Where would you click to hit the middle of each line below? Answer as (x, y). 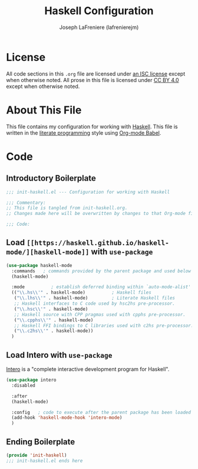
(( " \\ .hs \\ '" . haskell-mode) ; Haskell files (81, 293)
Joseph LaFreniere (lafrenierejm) (99, 27)
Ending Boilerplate (41, 442)
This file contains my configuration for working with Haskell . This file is (92, 126)
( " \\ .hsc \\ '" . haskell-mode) (51, 309)
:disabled (23, 385)
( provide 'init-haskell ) (37, 455)
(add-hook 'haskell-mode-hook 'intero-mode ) (67, 418)
